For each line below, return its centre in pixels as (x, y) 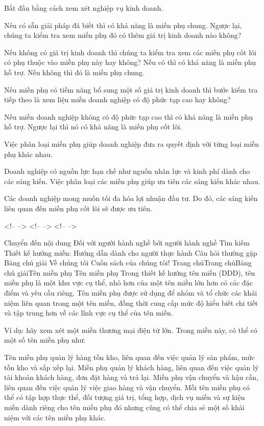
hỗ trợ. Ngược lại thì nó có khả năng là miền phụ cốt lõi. (93, 127)
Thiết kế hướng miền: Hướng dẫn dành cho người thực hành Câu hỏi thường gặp (131, 252)
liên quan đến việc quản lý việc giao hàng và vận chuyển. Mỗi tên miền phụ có (127, 387)
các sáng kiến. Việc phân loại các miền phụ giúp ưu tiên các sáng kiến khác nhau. (132, 181)
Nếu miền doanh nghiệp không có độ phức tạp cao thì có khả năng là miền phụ (128, 116)
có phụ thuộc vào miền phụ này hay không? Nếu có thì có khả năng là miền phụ (130, 62)
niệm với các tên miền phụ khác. (55, 417)
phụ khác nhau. (28, 154)
